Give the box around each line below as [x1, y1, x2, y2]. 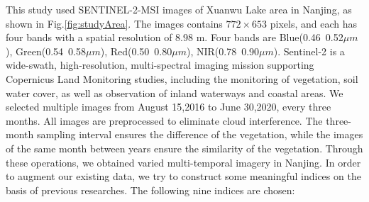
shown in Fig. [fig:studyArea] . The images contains [6, 16, 223, 30]
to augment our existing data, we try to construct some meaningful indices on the [6, 169, 361, 184]
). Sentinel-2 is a [273, 43, 345, 58]
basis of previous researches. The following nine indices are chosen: [6, 182, 295, 197]
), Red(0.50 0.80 [100, 43, 172, 58]
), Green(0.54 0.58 [6, 43, 86, 58]
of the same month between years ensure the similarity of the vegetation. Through [6, 140, 363, 155]
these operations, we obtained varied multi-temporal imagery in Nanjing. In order [6, 155, 361, 169]
